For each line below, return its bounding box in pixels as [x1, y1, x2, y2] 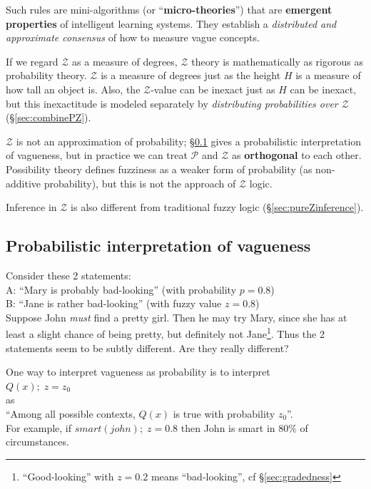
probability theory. [6, 68, 87, 83]
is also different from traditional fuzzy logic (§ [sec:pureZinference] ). [71, 200, 364, 215]
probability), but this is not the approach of [44, 175, 236, 190]
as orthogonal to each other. [232, 148, 362, 163]
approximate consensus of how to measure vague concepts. [6, 30, 260, 45]
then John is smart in [181, 420, 275, 435]
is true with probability [173, 406, 275, 421]
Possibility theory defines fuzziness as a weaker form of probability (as [6, 161, 312, 176]
